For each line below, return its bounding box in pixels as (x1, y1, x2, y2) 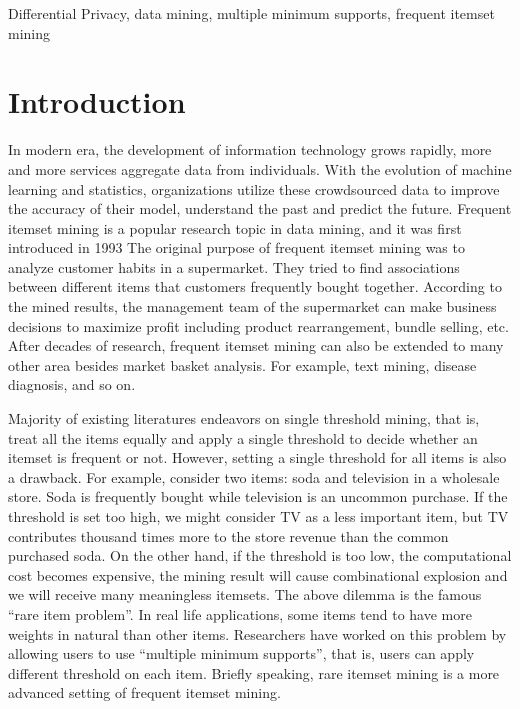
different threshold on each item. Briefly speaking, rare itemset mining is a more (8, 662, 500, 683)
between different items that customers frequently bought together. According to (8, 276, 502, 297)
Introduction (8, 81, 186, 122)
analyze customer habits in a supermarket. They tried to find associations (8, 256, 460, 277)
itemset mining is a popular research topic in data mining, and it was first (8, 217, 462, 238)
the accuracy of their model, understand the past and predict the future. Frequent (8, 198, 512, 219)
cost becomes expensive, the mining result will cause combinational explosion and (8, 564, 508, 585)
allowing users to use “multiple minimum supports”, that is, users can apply (8, 643, 475, 664)
